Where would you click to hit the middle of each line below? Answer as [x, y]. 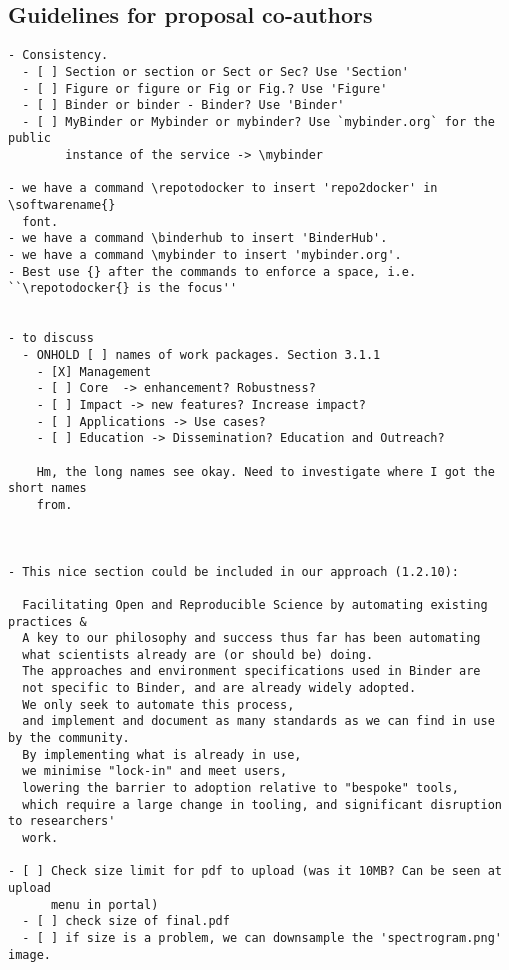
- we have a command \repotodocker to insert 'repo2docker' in [223, 188]
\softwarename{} [62, 205]
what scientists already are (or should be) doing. [198, 654]
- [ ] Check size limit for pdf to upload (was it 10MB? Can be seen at [255, 871]
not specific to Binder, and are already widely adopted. [219, 688]
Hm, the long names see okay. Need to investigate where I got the [265, 471]
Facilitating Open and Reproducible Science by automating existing [255, 604]
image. [29, 954]
